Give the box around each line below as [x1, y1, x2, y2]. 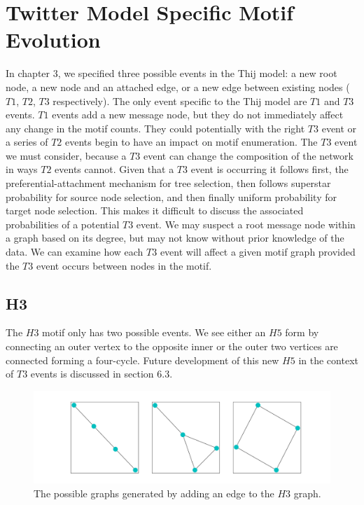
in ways [6, 162, 38, 177]
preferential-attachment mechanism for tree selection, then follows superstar [6, 176, 331, 191]
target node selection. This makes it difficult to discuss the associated [6, 203, 304, 218]
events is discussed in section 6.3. [30, 366, 173, 381]
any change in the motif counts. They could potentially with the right [6, 120, 305, 135]
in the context [298, 352, 358, 367]
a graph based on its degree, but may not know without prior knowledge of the [6, 230, 344, 245]
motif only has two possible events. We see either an [42, 325, 266, 340]
